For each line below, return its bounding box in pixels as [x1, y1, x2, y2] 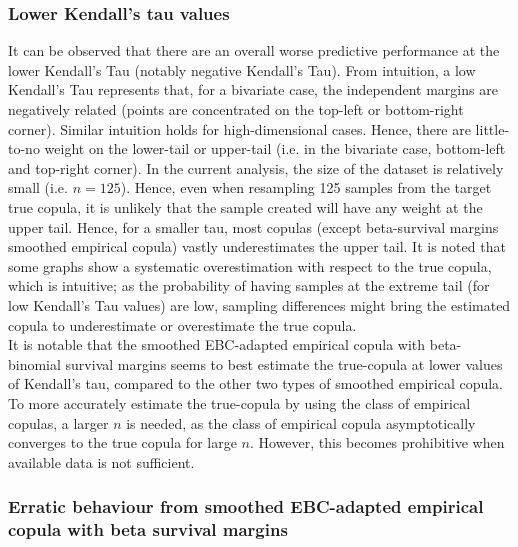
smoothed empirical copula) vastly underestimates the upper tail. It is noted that [8, 236, 506, 257]
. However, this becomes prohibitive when [249, 432, 505, 453]
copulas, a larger [8, 412, 109, 433]
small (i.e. [8, 177, 68, 198]
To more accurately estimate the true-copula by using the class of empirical [8, 392, 471, 413]
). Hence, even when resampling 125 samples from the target [120, 177, 492, 198]
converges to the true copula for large [8, 432, 237, 453]
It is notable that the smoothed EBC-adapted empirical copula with [8, 334, 426, 355]
